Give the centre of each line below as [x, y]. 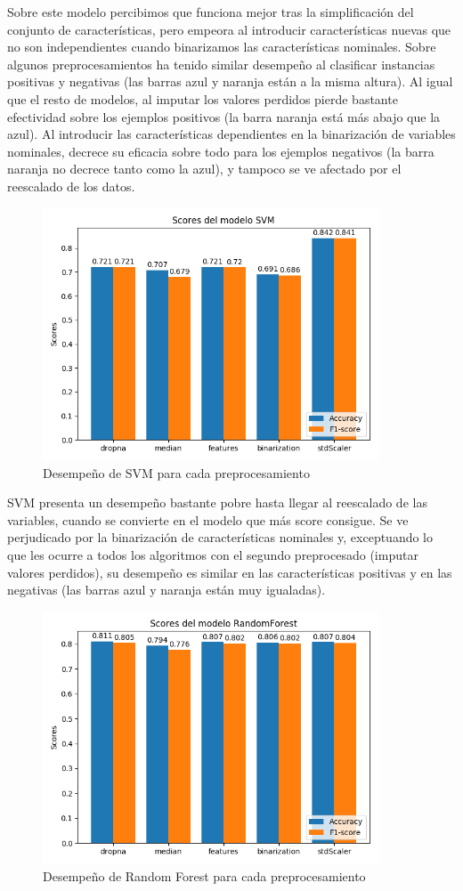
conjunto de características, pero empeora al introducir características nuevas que [229, 29]
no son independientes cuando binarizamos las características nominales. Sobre [222, 47]
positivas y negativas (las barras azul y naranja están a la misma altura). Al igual [230, 81]
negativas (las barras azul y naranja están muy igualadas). [167, 590]
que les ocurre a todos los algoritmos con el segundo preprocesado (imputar [213, 554]
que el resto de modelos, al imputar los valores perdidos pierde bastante [203, 98]
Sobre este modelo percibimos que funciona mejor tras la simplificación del [211, 12]
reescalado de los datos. [71, 186]
